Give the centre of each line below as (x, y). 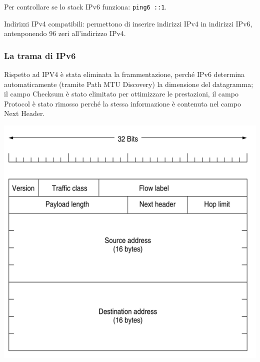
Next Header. (24, 113)
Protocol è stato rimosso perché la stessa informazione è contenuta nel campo (123, 103)
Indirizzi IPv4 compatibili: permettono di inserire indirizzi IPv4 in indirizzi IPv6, (128, 23)
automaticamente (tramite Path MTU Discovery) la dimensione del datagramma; (129, 84)
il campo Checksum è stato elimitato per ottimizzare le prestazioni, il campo (121, 94)
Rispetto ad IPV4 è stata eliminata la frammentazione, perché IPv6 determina (124, 74)
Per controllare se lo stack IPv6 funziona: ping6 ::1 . (85, 6)
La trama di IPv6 (40, 55)
